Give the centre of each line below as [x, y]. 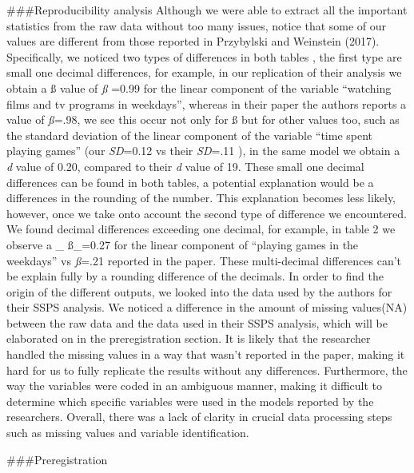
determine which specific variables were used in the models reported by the [190, 401]
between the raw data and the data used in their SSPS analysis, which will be [197, 322]
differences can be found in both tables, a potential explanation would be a [190, 182]
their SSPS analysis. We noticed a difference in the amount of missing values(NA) [207, 307]
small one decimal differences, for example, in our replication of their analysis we [204, 72]
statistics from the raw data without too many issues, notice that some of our [197, 25]
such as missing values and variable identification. [128, 433]
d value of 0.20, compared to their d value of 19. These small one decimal [185, 166]
